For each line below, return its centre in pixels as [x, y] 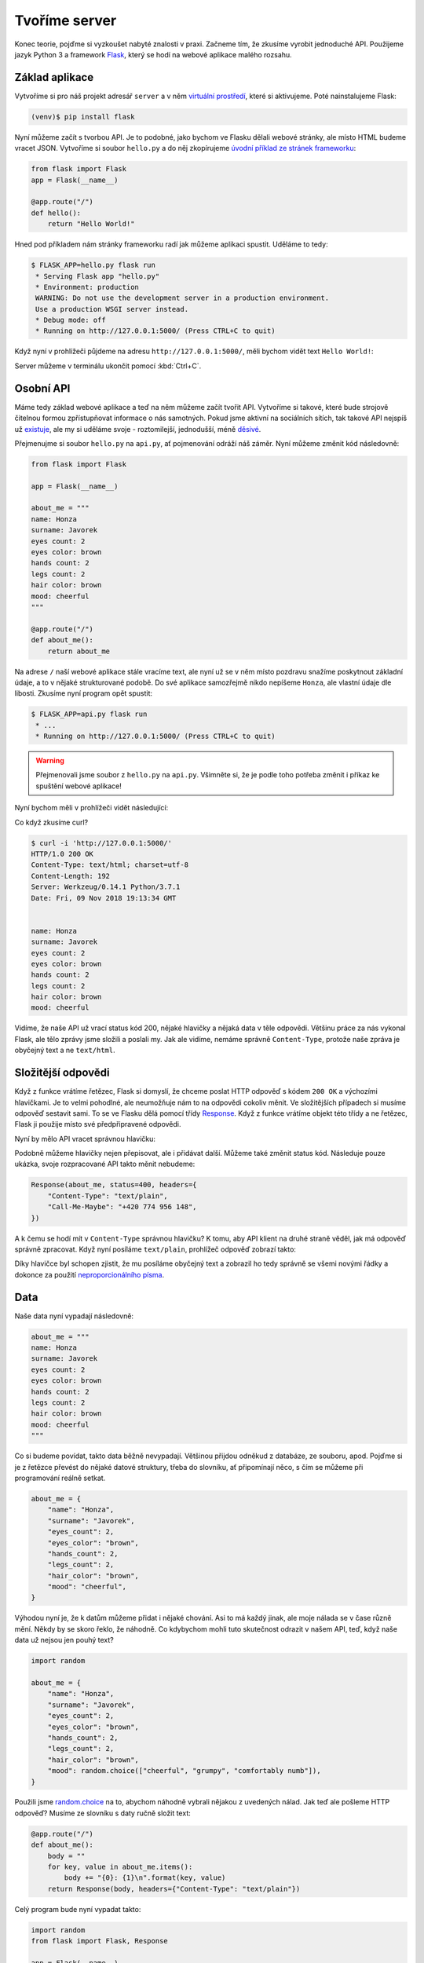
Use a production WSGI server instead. [112, 309]
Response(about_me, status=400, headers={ [114, 1185]
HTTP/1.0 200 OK [62, 854]
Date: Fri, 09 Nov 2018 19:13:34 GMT [104, 898]
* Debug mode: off [71, 320]
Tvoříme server [66, 20]
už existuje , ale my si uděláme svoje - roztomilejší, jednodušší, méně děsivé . [138, 429]
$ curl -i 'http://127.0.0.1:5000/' [102, 843]
